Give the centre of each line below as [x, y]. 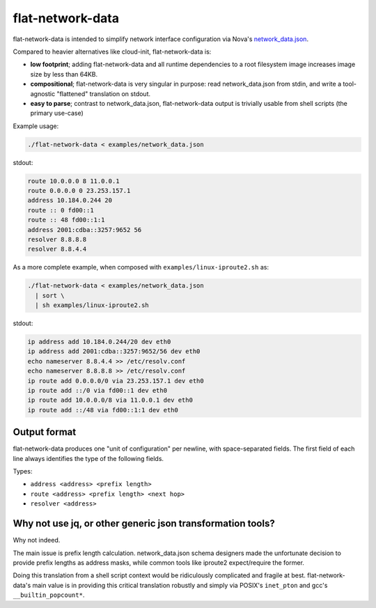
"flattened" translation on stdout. [104, 93]
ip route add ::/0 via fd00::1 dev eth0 [97, 391]
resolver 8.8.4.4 [57, 249]
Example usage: [36, 126]
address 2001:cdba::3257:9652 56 [85, 229]
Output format [45, 432]
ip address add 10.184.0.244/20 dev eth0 [99, 342]
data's [22, 585]
